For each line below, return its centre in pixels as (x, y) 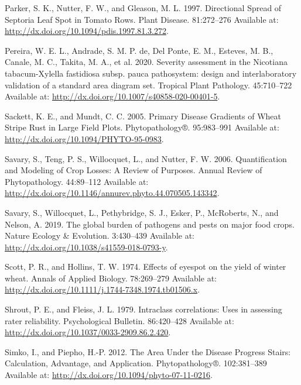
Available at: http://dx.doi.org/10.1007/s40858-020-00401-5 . (112, 96)
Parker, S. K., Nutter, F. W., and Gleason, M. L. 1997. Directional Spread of (143, 8)
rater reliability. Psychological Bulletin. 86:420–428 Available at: (119, 320)
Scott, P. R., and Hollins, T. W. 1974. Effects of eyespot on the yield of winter (146, 267)
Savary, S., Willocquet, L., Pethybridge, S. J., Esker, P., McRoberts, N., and (142, 212)
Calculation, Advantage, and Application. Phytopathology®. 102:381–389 (136, 363)
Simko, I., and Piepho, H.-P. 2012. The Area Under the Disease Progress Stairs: (148, 351)
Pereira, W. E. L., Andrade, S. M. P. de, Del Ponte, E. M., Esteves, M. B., (139, 50)
